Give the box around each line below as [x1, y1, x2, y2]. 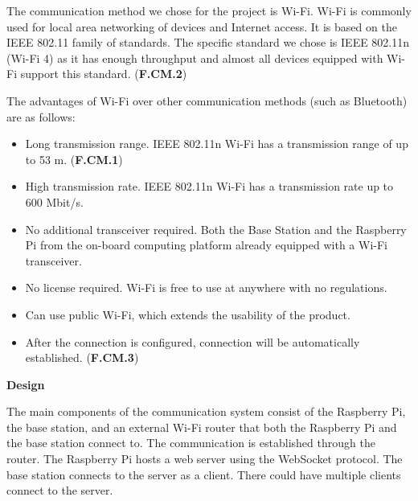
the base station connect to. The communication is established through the [6, 434, 375, 451]
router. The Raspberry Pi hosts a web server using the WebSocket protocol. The [6, 450, 403, 467]
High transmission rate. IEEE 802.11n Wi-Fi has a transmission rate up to [25, 178, 394, 195]
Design [6, 376, 45, 392]
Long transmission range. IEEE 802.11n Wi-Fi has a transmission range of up [25, 135, 408, 152]
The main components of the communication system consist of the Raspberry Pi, [6, 403, 406, 420]
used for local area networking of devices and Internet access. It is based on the [6, 18, 397, 35]
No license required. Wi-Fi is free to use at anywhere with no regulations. [25, 279, 387, 296]
